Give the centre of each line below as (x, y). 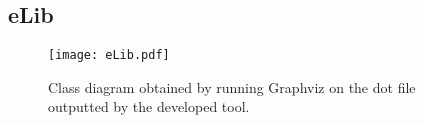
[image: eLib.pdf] (109, 55)
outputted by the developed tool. (149, 106)
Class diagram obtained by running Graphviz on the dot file (232, 86)
